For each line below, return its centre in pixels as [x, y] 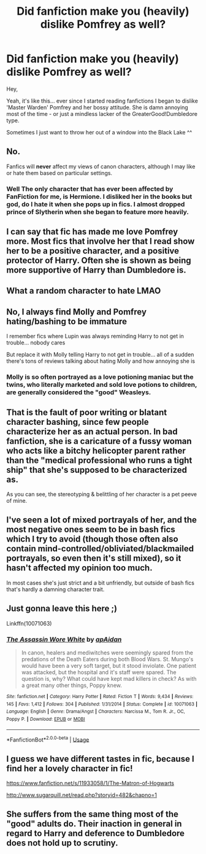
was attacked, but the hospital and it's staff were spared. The [99, 672]
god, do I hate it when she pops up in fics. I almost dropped [96, 204]
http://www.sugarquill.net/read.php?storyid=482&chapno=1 [82, 795]
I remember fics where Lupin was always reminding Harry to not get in [95, 336]
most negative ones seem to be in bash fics [91, 530]
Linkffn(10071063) [29, 623]
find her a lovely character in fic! [70, 768]
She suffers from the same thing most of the [93, 814]
